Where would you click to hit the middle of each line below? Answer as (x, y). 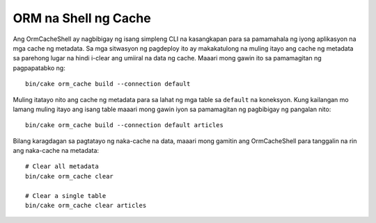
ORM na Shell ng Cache (82, 18)
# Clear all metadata (62, 166)
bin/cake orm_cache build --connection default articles (125, 125)
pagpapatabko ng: (39, 68)
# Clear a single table (66, 196)
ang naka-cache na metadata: (56, 151)
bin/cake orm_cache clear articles (86, 206)
